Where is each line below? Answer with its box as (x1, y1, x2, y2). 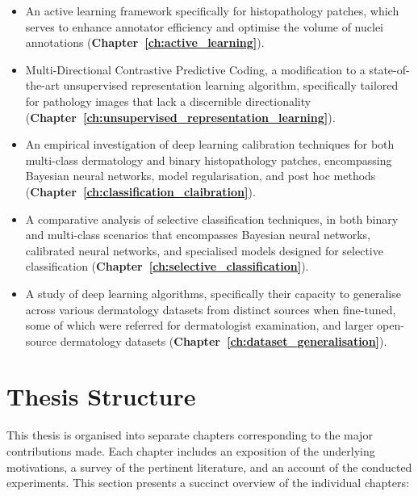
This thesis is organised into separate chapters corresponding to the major (6, 427, 373, 443)
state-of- (369, 61, 410, 78)
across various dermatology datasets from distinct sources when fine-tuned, (25, 301, 396, 317)
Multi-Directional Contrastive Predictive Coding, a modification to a (25, 61, 366, 78)
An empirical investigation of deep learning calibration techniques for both (25, 136, 395, 153)
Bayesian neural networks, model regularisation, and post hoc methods (25, 167, 376, 184)
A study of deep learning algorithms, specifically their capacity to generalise (25, 284, 401, 301)
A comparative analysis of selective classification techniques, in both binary (25, 210, 399, 227)
